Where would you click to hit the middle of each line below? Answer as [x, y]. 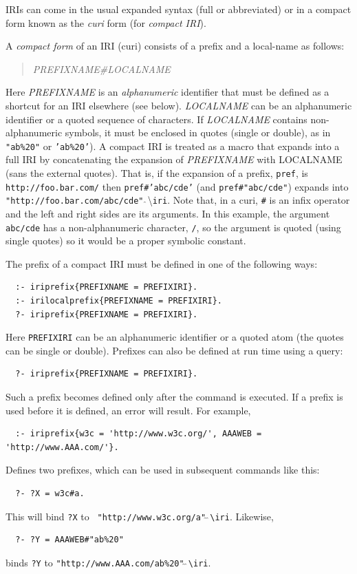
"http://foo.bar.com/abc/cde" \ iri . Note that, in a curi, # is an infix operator [178, 200]
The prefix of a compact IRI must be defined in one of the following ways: [162, 263]
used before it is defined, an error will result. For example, [128, 410]
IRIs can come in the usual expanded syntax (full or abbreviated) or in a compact [178, 9]
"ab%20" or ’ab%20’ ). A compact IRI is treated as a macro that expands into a [173, 146]
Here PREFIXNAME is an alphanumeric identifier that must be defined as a [167, 92]
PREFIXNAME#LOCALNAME [101, 68]
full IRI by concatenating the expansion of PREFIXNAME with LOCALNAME [174, 159]
